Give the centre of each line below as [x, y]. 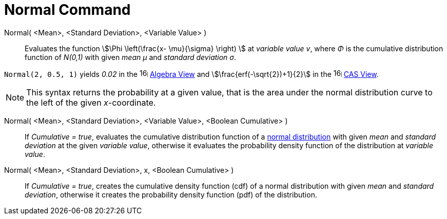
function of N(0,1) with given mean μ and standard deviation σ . [131, 57]
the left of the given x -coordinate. [91, 102]
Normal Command [67, 10]
